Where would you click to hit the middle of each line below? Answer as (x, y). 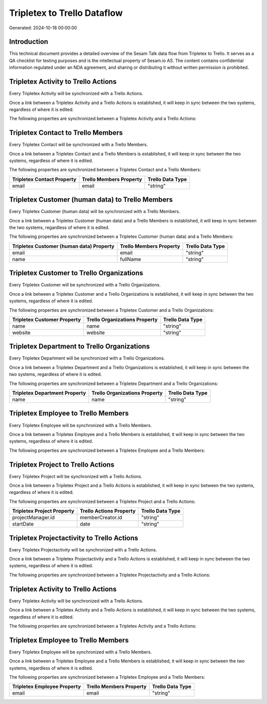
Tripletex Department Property (49, 393)
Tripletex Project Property (43, 511)
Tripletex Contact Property (44, 179)
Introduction (29, 42)
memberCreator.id (101, 518)
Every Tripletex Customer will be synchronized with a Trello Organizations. (85, 285)
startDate (23, 524)
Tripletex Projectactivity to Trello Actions (74, 538)
